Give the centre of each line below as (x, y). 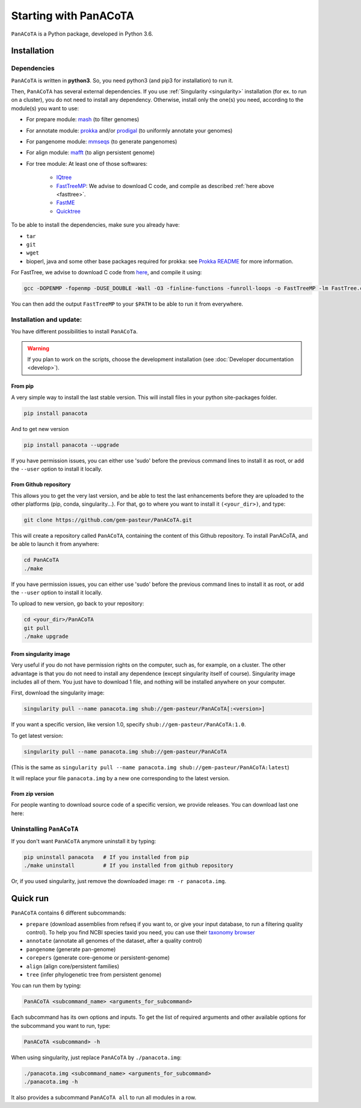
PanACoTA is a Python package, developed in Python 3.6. (82, 34)
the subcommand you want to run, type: (61, 1025)
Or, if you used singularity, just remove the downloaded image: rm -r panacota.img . (119, 881)
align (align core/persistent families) (73, 966)
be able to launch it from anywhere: (55, 544)
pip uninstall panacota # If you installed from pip (106, 857)
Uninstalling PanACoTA (45, 829)
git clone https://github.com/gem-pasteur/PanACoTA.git (108, 520)
